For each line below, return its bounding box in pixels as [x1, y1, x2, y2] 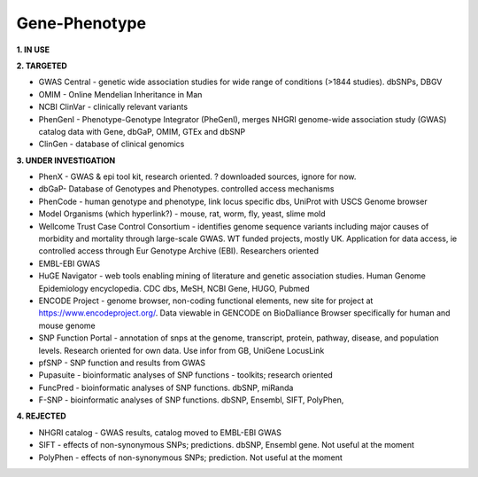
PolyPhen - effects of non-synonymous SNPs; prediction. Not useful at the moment [38, 452, 343, 463]
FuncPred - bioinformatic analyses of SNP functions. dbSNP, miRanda [38, 382, 294, 393]
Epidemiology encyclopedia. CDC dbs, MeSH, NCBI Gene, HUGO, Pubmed [38, 283, 310, 293]
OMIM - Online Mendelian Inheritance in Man [38, 89, 203, 99]
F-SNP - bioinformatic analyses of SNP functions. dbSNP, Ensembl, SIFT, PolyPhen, [38, 395, 344, 405]
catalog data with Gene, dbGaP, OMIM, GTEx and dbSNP [38, 126, 246, 137]
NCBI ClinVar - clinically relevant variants [38, 102, 189, 113]
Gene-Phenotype [16, 13, 146, 33]
